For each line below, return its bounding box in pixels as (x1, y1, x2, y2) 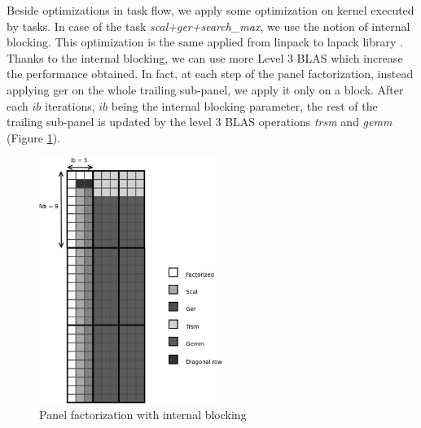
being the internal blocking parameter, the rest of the (111, 97, 378, 114)
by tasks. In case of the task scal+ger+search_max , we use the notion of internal (7, 17, 410, 34)
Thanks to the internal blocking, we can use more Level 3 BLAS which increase (7, 49, 403, 66)
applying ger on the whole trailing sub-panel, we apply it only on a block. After (7, 81, 404, 98)
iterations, (45, 97, 95, 114)
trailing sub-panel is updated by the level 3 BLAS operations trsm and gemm (7, 113, 392, 130)
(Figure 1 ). (7, 129, 60, 146)
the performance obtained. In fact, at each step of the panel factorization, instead (7, 65, 414, 82)
